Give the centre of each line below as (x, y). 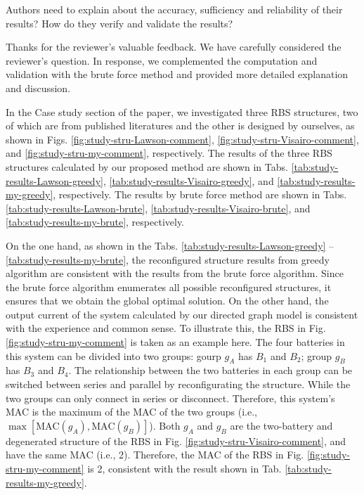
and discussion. (38, 88)
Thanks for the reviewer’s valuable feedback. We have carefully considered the (174, 47)
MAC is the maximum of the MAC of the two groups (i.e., (131, 412)
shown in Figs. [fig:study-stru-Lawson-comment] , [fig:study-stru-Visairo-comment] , (182, 139)
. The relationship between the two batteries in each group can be (210, 370)
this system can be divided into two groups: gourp (113, 355)
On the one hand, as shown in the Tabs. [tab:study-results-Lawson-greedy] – (170, 245)
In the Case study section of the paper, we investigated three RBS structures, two (182, 111)
